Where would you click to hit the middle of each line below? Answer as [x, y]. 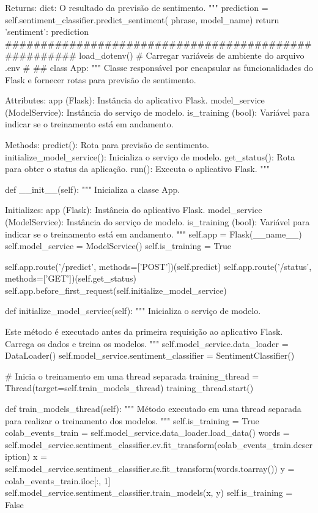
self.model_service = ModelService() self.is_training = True [118, 246]
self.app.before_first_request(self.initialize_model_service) [116, 290]
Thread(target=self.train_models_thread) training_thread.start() [129, 388]
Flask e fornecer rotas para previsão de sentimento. [101, 79]
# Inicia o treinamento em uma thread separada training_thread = [132, 376]
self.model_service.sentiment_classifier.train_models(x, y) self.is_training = [149, 492]
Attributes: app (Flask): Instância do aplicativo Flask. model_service [135, 100]
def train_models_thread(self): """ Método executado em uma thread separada [153, 409]
